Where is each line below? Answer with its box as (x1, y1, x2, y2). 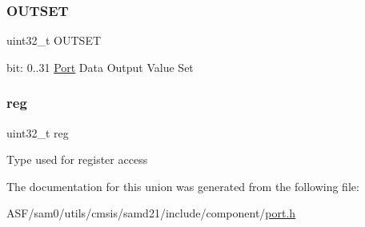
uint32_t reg (6, 124, 69, 141)
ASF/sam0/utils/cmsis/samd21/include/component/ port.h (6, 205, 296, 221)
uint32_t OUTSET (6, 32, 102, 49)
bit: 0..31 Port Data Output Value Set (6, 58, 194, 75)
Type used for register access (6, 151, 148, 168)
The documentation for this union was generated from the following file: (6, 177, 359, 194)
